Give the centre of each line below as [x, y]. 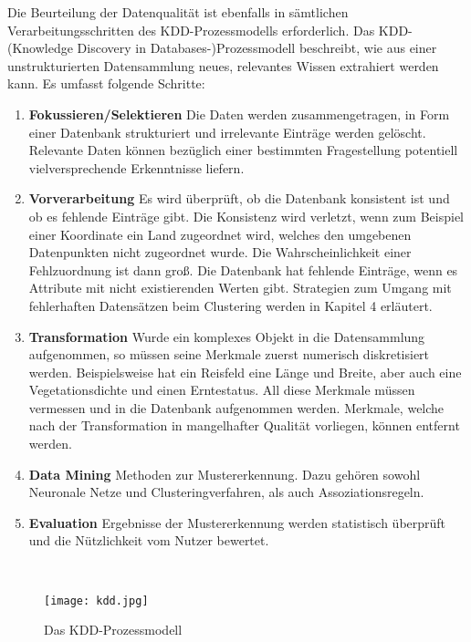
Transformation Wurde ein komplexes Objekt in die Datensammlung [227, 336]
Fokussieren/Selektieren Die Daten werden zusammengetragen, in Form [239, 114]
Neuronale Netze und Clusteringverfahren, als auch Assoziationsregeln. [226, 492]
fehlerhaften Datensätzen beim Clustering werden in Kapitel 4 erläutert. [230, 305]
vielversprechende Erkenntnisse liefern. [136, 167]
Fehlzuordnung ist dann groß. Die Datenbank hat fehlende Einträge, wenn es [243, 269]
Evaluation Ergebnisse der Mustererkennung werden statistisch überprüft [237, 522]
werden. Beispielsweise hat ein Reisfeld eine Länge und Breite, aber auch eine [245, 372]
